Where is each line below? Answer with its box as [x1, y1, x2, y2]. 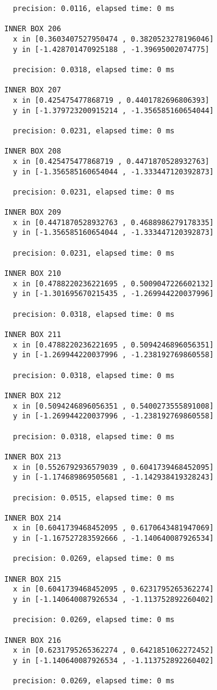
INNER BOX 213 [4, 452, 62, 461]
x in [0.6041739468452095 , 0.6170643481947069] [13, 524, 214, 533]
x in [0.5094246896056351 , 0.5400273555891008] [13, 401, 214, 410]
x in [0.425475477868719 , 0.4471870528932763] [13, 157, 210, 166]
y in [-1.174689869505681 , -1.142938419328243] [13, 473, 214, 482]
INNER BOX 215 [4, 574, 62, 584]
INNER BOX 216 [4, 636, 62, 645]
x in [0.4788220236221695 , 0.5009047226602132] [13, 279, 214, 288]
